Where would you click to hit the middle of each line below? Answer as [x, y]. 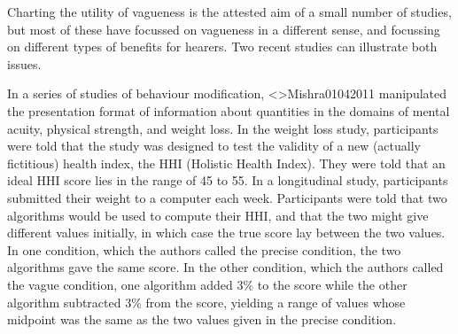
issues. [24, 63]
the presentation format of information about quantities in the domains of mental [229, 110]
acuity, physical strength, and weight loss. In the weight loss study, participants [223, 128]
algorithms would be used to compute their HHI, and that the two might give [218, 215]
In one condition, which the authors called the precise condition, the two [204, 249]
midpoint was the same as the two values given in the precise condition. [202, 319]
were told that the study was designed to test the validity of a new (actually [214, 146]
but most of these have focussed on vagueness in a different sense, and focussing [224, 29]
